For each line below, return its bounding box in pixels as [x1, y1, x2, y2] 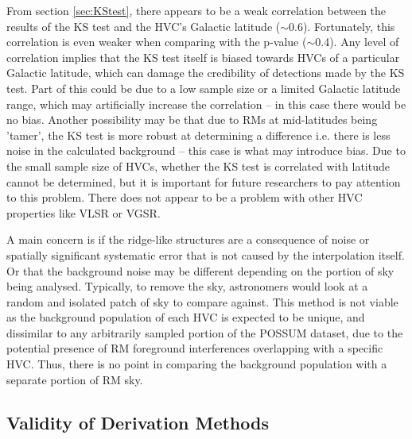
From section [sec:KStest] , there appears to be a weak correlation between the [6, 2, 387, 18]
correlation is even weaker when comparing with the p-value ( [6, 33, 307, 50]
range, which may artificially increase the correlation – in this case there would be [6, 95, 406, 112]
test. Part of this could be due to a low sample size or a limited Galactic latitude [6, 79, 401, 96]
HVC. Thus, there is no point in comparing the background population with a [6, 356, 387, 372]
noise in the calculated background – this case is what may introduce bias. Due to [6, 142, 406, 159]
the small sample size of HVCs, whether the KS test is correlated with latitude [6, 157, 390, 174]
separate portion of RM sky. [6, 371, 143, 387]
